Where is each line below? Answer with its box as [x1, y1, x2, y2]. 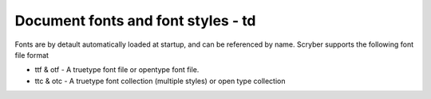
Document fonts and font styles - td [14, 12, 256, 29]
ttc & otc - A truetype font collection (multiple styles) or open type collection [34, 76, 286, 86]
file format [14, 50, 49, 59]
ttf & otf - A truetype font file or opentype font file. [34, 65, 200, 74]
